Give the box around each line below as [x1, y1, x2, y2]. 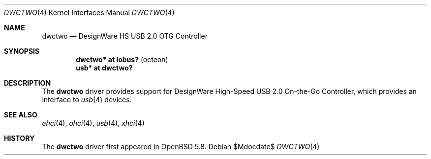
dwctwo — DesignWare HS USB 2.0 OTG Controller [42, 32, 208, 40]
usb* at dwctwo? [76, 64, 133, 72]
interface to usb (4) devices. [42, 95, 132, 104]
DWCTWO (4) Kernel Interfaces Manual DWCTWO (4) [4, 8, 175, 17]
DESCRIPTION [4, 79, 51, 87]
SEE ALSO [4, 111, 37, 119]
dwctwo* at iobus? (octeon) [76, 55, 168, 64]
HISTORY [4, 134, 35, 142]
